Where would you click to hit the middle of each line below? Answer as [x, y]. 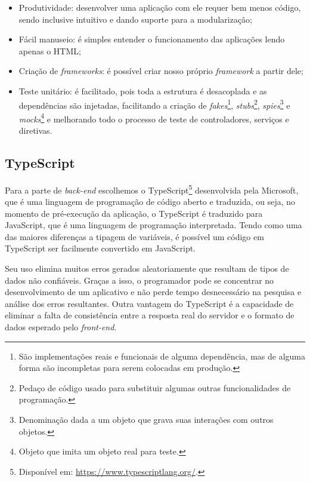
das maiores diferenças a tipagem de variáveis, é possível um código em [134, 236]
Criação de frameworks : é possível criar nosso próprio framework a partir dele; [161, 71]
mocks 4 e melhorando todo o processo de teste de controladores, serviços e [154, 118]
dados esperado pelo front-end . [61, 327]
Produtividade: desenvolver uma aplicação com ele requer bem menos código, [160, 7]
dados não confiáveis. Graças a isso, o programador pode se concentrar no [139, 280]
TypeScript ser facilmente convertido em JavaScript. [100, 248]
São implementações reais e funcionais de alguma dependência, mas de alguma [162, 356]
